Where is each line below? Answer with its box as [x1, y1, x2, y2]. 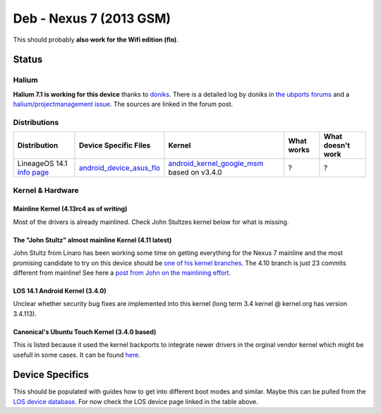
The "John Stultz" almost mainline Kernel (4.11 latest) [13, 235, 172, 244]
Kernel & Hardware [13, 185, 79, 195]
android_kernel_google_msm [168, 159, 264, 169]
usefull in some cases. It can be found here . [13, 350, 140, 359]
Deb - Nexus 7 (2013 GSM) [13, 11, 171, 26]
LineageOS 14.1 [17, 159, 68, 169]
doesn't [323, 141, 351, 150]
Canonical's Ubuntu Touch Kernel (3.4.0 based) [13, 327, 157, 336]
